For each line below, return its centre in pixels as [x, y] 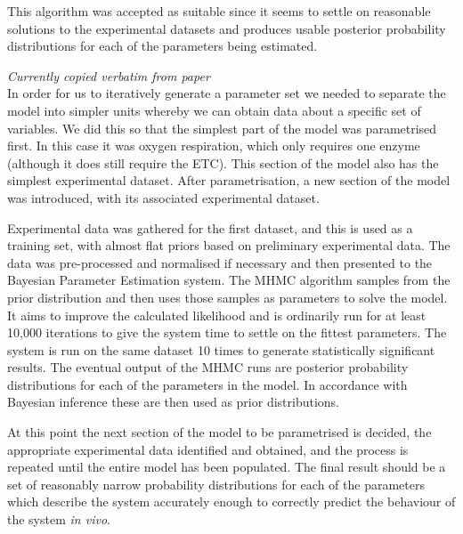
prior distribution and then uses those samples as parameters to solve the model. [227, 297]
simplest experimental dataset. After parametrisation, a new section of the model [229, 180]
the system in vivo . [59, 519]
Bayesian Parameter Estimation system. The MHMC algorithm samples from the [229, 280]
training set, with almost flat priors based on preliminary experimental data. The [229, 245]
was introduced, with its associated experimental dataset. [163, 197]
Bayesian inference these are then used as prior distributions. [174, 402]
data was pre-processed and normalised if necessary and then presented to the [220, 262]
